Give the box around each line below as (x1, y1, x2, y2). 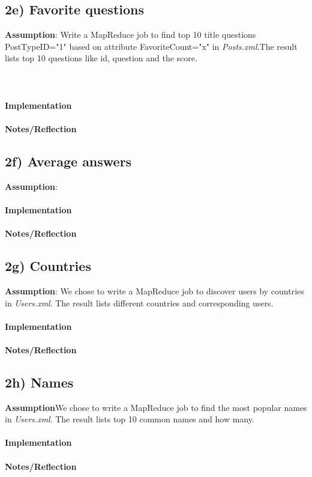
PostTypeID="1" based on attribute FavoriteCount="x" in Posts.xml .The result (5, 40, 298, 52)
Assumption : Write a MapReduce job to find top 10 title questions (5, 28, 256, 41)
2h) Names (5, 372, 74, 391)
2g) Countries (5, 257, 91, 275)
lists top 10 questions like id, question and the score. (5, 52, 197, 64)
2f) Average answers (5, 151, 132, 170)
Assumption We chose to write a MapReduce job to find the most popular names (5, 401, 307, 413)
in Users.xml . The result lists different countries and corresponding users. (5, 296, 274, 309)
